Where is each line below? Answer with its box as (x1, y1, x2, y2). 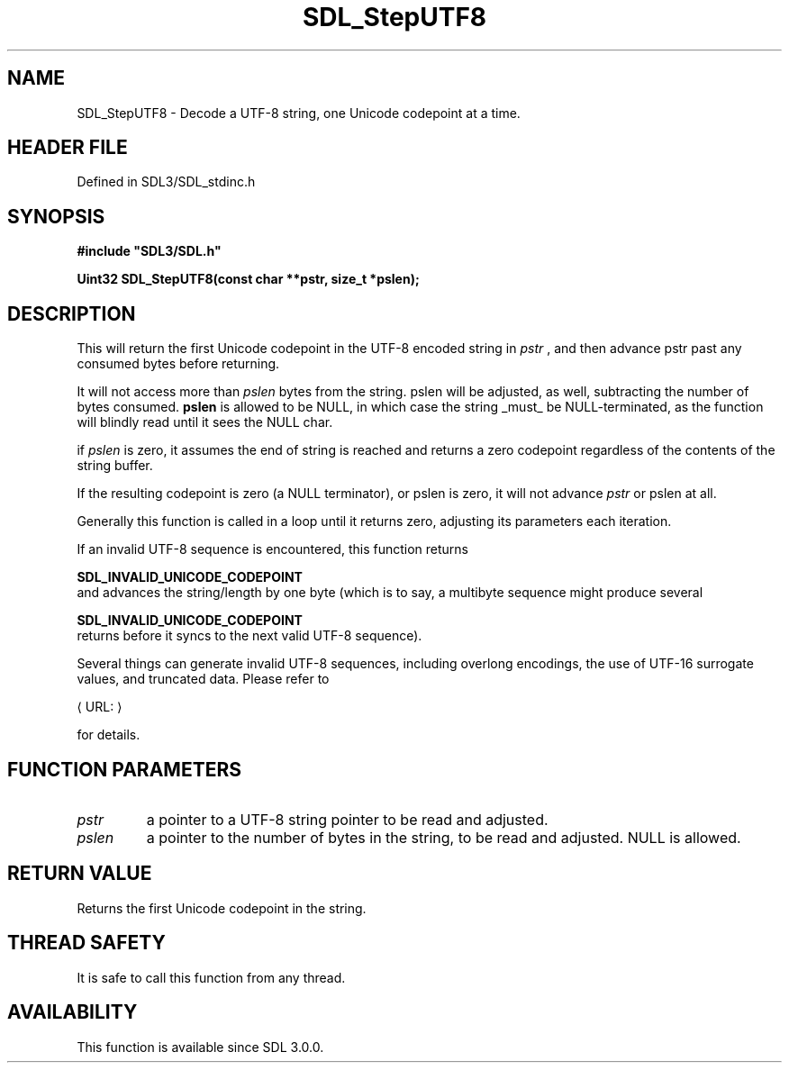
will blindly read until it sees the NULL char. (77, 414, 333, 431)
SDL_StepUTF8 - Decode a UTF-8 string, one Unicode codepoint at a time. (77, 104, 521, 121)
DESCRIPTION (7, 302, 136, 325)
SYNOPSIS (7, 204, 105, 228)
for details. (77, 727, 141, 743)
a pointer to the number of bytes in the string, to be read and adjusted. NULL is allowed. (146, 828, 741, 847)
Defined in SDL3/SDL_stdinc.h (77, 174, 256, 190)
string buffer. (77, 458, 153, 474)
